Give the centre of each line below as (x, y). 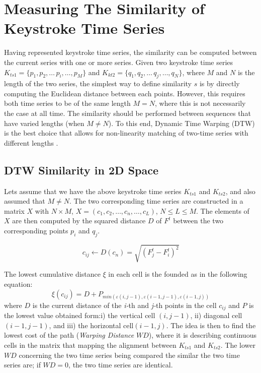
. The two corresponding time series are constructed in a (156, 201)
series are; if (22, 365)
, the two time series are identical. (121, 365)
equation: (18, 284)
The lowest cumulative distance (52, 274)
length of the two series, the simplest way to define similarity (98, 83)
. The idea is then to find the (211, 325)
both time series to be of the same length (67, 103)
